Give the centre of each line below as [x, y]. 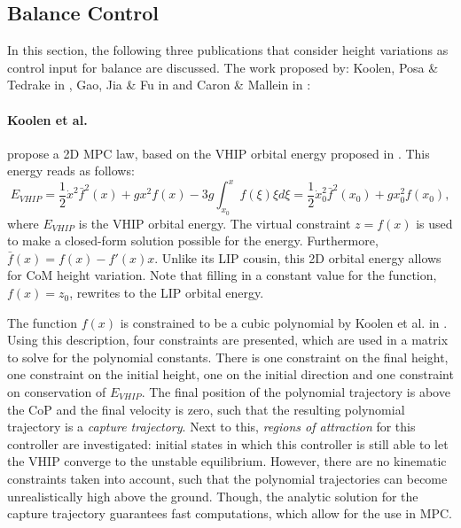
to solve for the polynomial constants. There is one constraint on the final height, [228, 357]
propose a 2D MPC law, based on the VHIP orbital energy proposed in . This [219, 153]
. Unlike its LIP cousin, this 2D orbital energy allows [298, 257]
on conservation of [57, 392]
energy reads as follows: [71, 171]
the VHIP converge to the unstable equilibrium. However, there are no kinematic [227, 461]
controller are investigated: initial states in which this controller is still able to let [228, 443]
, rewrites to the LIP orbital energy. [167, 293]
